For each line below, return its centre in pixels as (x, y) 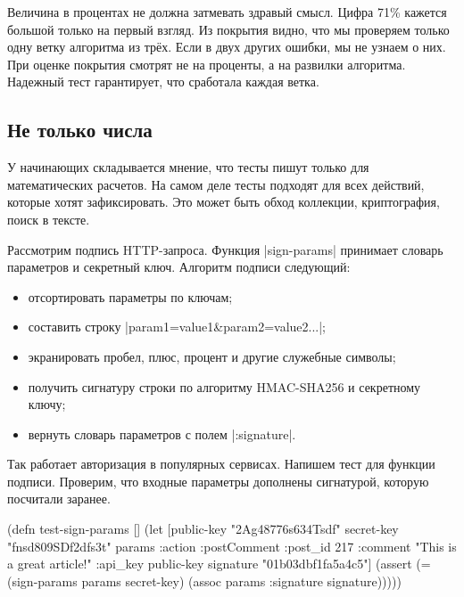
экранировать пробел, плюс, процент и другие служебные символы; (212, 356)
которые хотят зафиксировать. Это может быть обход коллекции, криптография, (224, 202)
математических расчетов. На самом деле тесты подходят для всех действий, (216, 184)
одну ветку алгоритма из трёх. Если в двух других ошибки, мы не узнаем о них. (227, 47)
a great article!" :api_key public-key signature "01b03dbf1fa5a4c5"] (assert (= (219, 564)
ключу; (47, 404)
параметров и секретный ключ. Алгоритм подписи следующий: (179, 267)
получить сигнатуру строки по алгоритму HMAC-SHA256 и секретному (224, 386)
